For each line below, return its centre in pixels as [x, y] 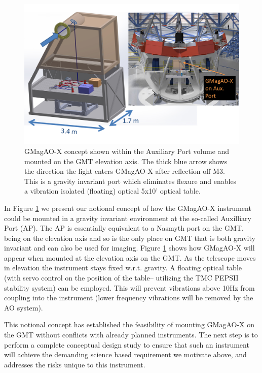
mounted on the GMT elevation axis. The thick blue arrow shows [126, 161]
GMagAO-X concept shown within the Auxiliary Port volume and [127, 151]
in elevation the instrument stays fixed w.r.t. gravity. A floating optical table [123, 268]
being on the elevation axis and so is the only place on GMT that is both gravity [130, 238]
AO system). [24, 307]
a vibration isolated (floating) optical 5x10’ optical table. [113, 191]
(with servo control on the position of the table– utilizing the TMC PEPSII [121, 278]
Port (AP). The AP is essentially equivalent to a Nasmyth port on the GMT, [124, 228]
